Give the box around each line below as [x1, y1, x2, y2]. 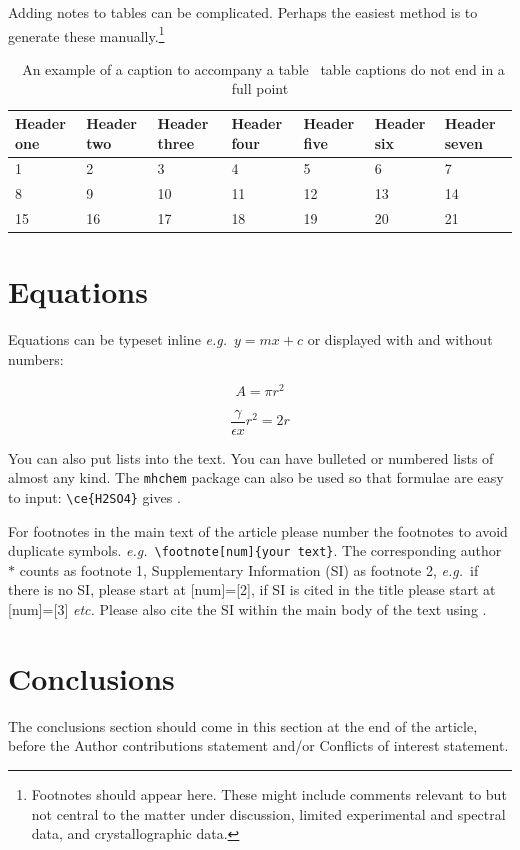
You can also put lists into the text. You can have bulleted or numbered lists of [8, 447, 494, 468]
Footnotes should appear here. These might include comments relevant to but [31, 783, 507, 804]
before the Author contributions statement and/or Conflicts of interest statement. [8, 735, 509, 756]
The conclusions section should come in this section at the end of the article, [8, 715, 478, 736]
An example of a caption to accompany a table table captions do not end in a [22, 58, 505, 79]
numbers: [8, 348, 64, 369]
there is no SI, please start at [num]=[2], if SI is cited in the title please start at [8, 579, 496, 600]
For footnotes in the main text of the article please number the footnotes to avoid [8, 520, 508, 541]
